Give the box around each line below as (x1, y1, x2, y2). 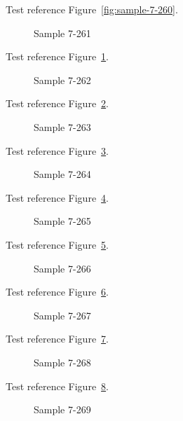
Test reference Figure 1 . (6, 49, 109, 64)
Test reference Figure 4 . (6, 190, 109, 205)
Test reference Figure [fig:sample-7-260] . (6, 2, 178, 16)
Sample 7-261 (34, 25, 91, 40)
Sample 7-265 (34, 214, 91, 228)
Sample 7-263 (34, 119, 91, 134)
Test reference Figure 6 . (6, 284, 109, 299)
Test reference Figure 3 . (6, 143, 109, 158)
